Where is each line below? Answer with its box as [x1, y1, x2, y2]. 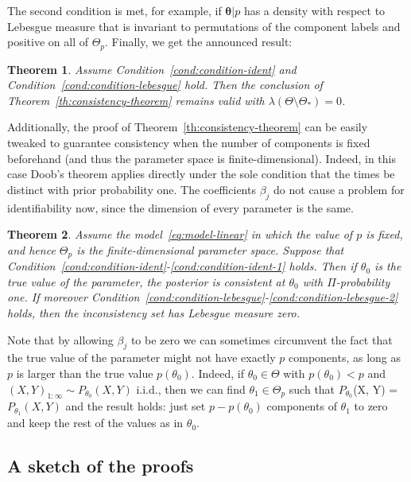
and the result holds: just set [65, 398, 206, 414]
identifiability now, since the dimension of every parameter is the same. [7, 199, 354, 216]
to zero [354, 398, 388, 414]
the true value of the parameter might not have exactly [7, 349, 276, 366]
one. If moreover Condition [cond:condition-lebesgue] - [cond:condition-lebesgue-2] [7, 289, 398, 305]
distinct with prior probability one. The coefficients [7, 181, 256, 197]
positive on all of [7, 33, 88, 50]
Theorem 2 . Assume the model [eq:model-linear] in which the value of [7, 226, 353, 243]
